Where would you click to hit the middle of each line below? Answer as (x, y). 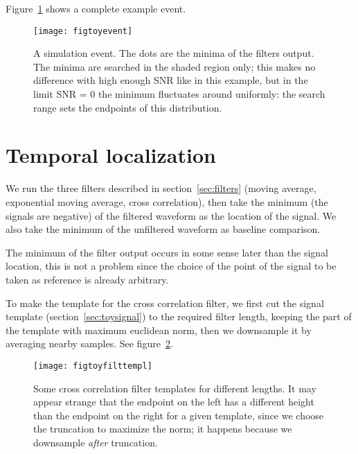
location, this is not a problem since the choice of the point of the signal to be (171, 266)
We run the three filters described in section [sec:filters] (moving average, (161, 188)
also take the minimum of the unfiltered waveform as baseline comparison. (163, 229)
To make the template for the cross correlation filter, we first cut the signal (165, 303)
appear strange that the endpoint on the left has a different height (174, 402)
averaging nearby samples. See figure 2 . (89, 343)
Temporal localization (111, 155)
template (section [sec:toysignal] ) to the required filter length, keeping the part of (179, 316)
